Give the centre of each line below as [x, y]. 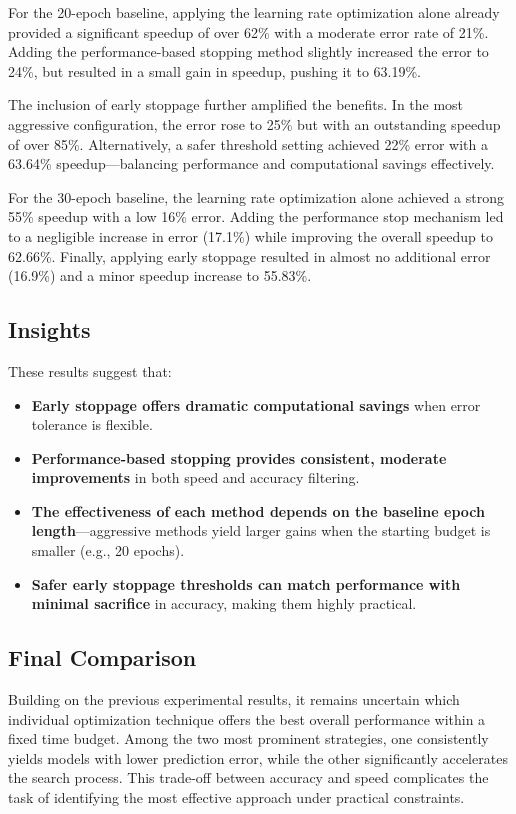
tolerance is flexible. [92, 424]
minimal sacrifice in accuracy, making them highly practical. [224, 603]
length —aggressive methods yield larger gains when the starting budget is [261, 530]
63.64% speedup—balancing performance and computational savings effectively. [251, 163]
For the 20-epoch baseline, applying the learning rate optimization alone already [254, 12]
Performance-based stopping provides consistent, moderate [239, 457]
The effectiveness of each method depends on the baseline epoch [258, 510]
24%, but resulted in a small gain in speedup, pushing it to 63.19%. [214, 70]
